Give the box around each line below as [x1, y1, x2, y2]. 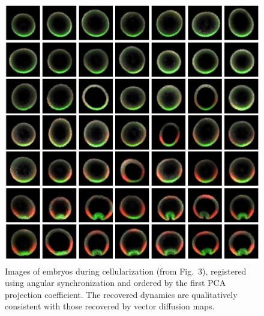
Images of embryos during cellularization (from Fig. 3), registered [5, 264, 247, 277]
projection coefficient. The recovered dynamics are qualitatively [5, 288, 238, 300]
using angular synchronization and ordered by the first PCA [5, 276, 226, 289]
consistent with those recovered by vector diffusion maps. [5, 300, 215, 312]
